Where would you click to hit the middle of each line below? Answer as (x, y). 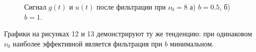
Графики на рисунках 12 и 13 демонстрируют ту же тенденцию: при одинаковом (128, 34)
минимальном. (192, 43)
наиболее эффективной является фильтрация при (88, 43)
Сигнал (35, 7)
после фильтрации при (131, 7)
